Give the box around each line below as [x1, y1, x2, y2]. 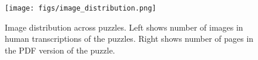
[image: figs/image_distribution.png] [5, 4, 156, 12]
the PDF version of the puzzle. [5, 44, 115, 56]
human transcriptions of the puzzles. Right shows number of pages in [5, 32, 254, 45]
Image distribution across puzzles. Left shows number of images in [5, 21, 243, 33]
